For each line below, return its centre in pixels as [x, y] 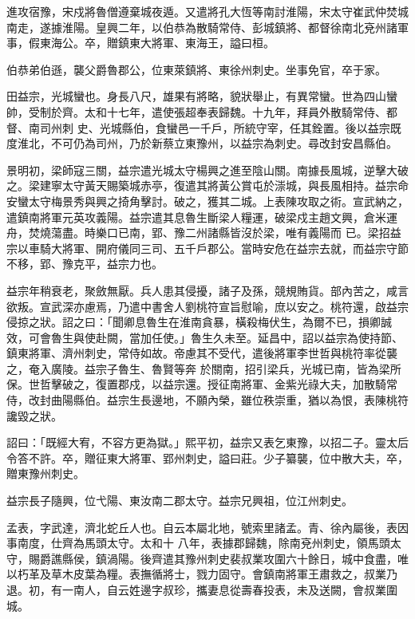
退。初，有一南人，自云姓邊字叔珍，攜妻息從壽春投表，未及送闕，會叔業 [196, 589]
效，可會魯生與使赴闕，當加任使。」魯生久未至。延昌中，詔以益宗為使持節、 [205, 337]
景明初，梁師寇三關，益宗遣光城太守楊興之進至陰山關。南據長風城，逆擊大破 [207, 170]
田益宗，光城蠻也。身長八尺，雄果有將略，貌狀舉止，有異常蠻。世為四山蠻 [202, 96]
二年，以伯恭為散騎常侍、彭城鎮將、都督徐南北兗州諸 [257, 27]
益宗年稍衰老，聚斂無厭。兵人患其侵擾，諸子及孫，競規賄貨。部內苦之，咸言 [207, 290]
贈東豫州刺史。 [45, 473]
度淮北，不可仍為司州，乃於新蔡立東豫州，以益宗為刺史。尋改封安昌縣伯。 [202, 143]
